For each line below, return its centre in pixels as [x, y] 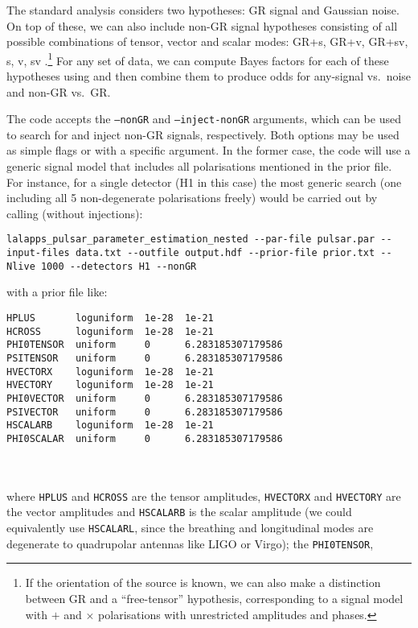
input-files [38, 253]
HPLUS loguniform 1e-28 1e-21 [110, 318]
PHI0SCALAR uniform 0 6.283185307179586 [145, 438]
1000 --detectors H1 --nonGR [119, 266]
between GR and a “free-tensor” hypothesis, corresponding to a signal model [214, 598]
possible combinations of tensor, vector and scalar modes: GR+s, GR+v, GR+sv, [207, 41]
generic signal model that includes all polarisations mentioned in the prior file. [199, 166]
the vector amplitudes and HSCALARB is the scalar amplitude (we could [179, 512]
